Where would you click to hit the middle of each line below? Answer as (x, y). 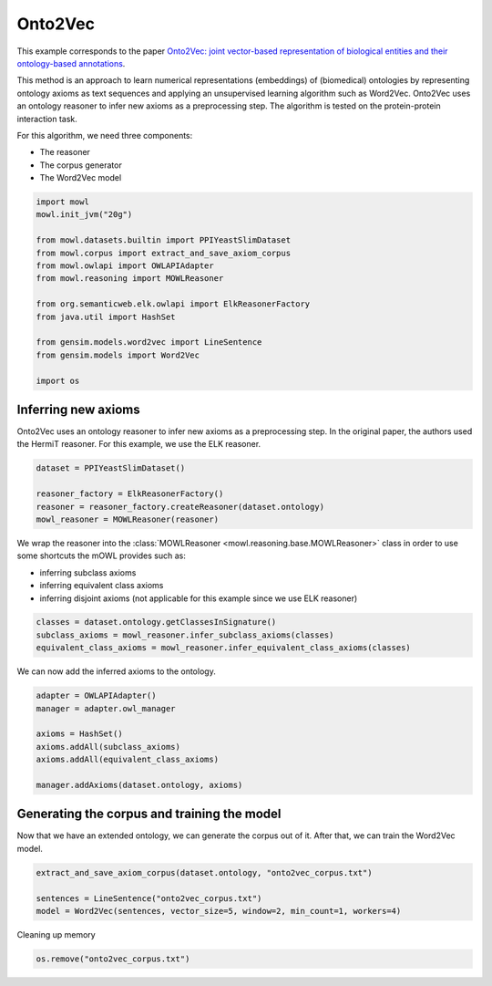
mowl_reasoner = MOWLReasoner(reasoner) (127, 519)
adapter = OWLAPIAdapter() (96, 696)
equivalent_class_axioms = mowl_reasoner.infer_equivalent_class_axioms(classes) (224, 648)
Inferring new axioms (78, 409)
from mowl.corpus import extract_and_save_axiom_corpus (164, 253)
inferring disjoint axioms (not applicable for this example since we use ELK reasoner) (199, 598)
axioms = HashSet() (79, 734)
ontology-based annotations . (71, 63)
